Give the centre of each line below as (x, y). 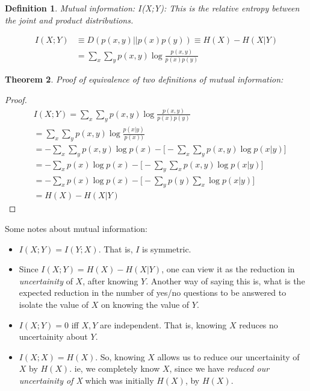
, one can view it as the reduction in (228, 269)
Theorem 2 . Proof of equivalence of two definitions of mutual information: (144, 79)
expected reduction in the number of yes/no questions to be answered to (153, 292)
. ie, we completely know (115, 368)
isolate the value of (54, 304)
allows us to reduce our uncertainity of (228, 356)
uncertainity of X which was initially (86, 380)
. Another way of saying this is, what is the (225, 280)
